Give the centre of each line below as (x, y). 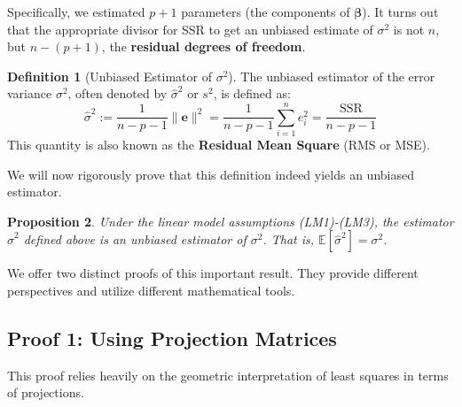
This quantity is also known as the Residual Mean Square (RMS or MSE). (219, 145)
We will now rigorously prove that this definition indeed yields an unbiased (211, 174)
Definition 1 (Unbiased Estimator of (110, 76)
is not (409, 29)
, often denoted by (117, 93)
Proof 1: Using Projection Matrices (172, 338)
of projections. (46, 392)
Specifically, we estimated (76, 12)
